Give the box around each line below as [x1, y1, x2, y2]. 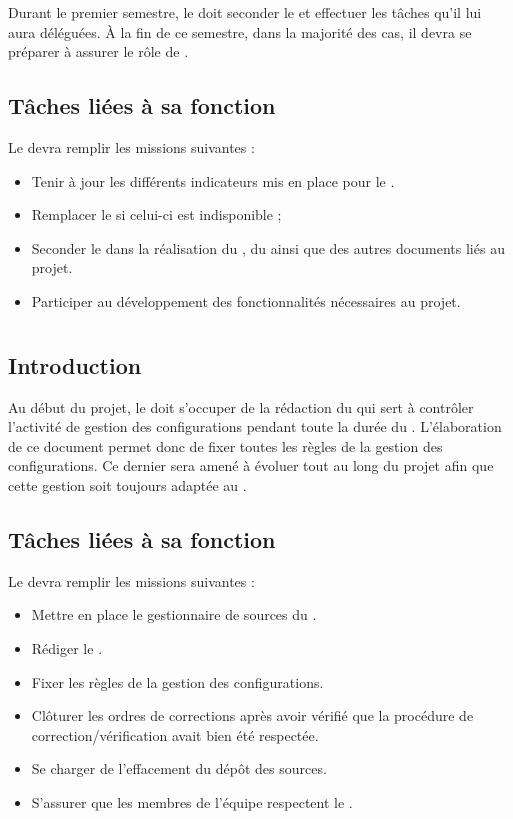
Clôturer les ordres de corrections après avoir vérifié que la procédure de [31, 705, 474, 726]
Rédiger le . [31, 637, 103, 658]
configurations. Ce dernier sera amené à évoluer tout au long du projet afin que [8, 455, 494, 476]
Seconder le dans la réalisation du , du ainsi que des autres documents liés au [31, 237, 505, 258]
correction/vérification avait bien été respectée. [31, 724, 319, 745]
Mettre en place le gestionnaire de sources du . [31, 604, 317, 625]
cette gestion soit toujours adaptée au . [8, 474, 247, 495]
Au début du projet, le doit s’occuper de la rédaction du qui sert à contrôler [8, 396, 474, 417]
